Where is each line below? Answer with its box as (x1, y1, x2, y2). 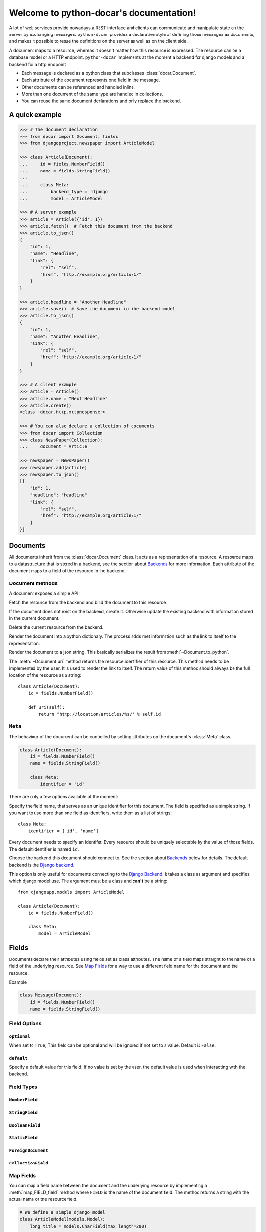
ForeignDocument (9, 1147, 49, 1153)
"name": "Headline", (30, 251, 80, 256)
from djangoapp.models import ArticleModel (18, 890, 125, 895)
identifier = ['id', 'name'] (28, 828, 99, 834)
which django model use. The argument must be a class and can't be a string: (9, 878, 167, 884)
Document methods (9, 580, 58, 587)
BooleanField (9, 1122, 41, 1128)
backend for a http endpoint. (9, 61, 67, 67)
